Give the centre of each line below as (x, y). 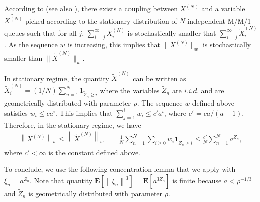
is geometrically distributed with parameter (95, 194)
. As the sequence (31, 44)
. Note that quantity (61, 180)
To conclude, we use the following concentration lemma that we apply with (120, 169)
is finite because (197, 180)
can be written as (159, 78)
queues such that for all (40, 32)
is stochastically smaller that (172, 32)
